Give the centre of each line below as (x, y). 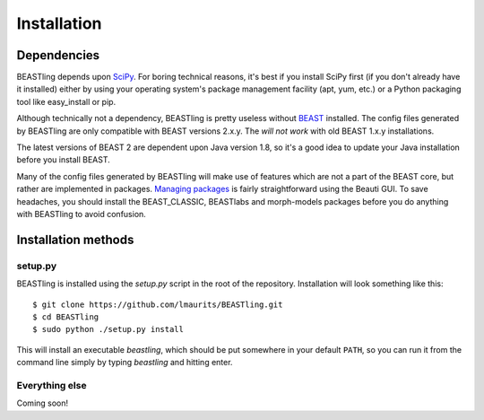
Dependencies (58, 55)
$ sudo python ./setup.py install (108, 329)
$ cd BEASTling (66, 317)
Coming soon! (43, 403)
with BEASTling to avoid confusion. (82, 214)
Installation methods (75, 239)
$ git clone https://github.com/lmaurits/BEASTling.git (158, 304)
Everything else (52, 385)
